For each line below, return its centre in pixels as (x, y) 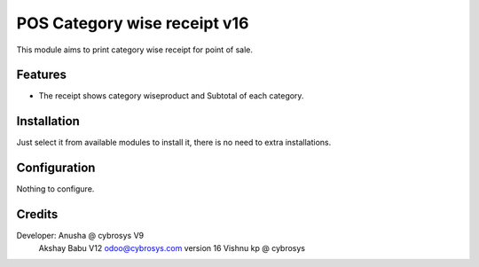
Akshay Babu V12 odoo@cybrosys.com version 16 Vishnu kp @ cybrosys (172, 247)
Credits (37, 214)
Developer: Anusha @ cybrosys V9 (80, 236)
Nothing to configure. (55, 189)
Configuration (56, 168)
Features (41, 75)
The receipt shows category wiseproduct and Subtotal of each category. (171, 96)
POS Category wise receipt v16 (133, 23)
